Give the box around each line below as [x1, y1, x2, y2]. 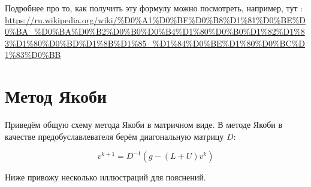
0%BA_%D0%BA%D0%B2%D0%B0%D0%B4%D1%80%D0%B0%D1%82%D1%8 [5, 25, 305, 38]
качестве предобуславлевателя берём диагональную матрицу [5, 130, 224, 142]
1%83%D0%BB [5, 48, 61, 61]
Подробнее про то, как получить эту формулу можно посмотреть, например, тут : [5, 2, 303, 14]
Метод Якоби [5, 84, 107, 108]
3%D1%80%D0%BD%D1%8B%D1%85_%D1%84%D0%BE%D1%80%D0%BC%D [5, 36, 306, 49]
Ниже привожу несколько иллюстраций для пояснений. [5, 171, 206, 183]
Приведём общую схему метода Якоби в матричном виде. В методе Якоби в [5, 118, 283, 131]
